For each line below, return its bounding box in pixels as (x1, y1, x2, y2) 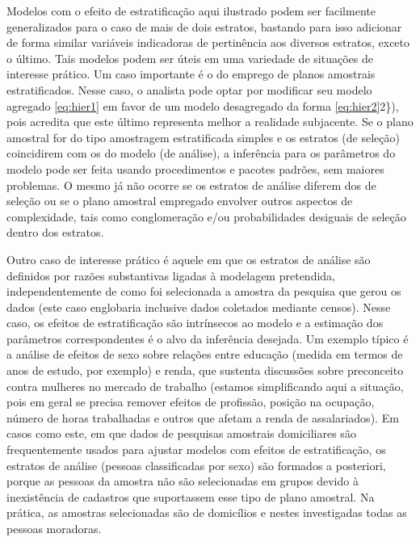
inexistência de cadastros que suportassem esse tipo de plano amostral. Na (6, 488, 375, 505)
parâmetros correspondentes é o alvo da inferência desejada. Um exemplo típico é (6, 330, 409, 347)
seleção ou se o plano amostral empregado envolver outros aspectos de (6, 192, 353, 209)
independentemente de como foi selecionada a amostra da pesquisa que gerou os (6, 283, 401, 300)
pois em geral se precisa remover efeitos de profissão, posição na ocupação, (6, 393, 375, 410)
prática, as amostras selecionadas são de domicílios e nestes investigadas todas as (6, 504, 407, 521)
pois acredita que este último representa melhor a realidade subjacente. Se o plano (6, 113, 414, 130)
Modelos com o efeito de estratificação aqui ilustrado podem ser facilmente (6, 2, 376, 19)
